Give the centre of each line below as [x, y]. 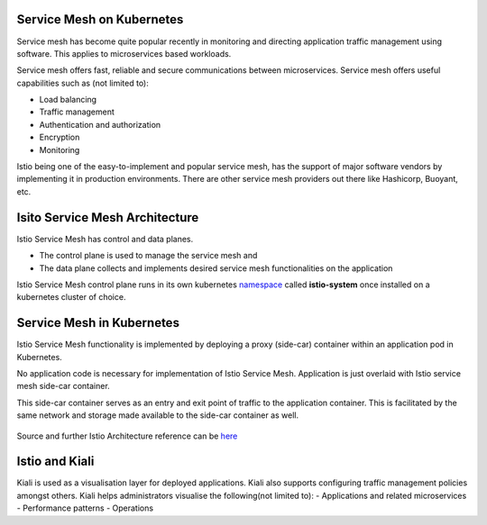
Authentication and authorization [100, 124]
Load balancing [68, 100]
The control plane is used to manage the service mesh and [148, 256]
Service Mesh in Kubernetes [98, 323]
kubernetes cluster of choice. [71, 297]
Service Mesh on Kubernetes [100, 19]
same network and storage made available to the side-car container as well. [158, 415]
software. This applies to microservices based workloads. [124, 53]
